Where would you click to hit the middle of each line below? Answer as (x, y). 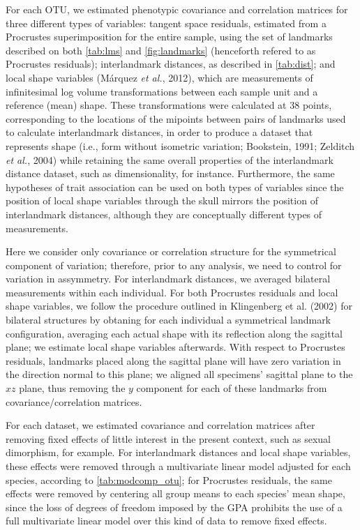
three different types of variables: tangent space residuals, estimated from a (166, 23)
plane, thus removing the (72, 388)
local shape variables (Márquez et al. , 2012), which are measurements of (159, 77)
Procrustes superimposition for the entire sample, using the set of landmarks (169, 37)
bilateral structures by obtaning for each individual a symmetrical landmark (168, 320)
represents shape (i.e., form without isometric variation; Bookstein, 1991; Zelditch (180, 145)
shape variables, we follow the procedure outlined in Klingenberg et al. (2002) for (179, 306)
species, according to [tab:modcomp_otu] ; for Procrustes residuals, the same (169, 479)
